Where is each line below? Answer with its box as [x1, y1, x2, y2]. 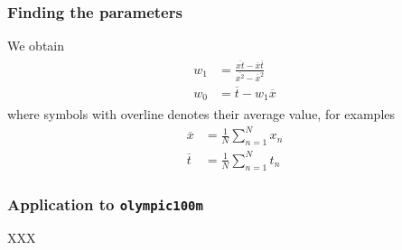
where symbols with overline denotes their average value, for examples [7, 105, 396, 124]
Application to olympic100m [7, 192, 203, 215]
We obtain [7, 36, 65, 55]
